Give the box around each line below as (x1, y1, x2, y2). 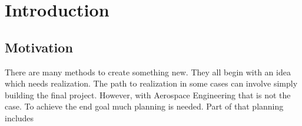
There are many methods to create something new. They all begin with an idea (5, 65, 291, 78)
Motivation (5, 38, 73, 56)
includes (5, 111, 34, 124)
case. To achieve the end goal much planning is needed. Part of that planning (5, 100, 284, 112)
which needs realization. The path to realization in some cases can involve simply (5, 77, 298, 89)
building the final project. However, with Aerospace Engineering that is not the (5, 88, 291, 101)
